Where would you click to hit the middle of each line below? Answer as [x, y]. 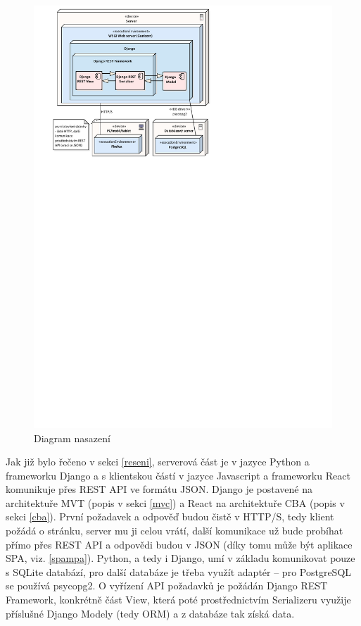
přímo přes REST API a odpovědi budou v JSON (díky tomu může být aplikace [179, 544]
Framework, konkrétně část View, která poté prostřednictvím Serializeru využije [178, 600]
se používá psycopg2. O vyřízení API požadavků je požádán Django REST [167, 586]
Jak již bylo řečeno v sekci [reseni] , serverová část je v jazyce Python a [158, 462]
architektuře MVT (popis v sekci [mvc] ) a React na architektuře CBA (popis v [175, 502]
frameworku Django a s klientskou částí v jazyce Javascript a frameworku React [178, 475]
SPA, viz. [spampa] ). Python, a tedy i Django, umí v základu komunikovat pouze [180, 558]
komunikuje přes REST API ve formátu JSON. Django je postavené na [159, 489]
